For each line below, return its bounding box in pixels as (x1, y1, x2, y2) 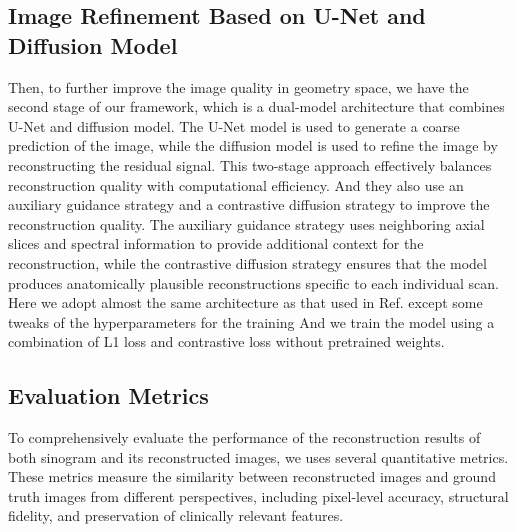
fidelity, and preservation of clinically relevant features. (8, 505, 344, 526)
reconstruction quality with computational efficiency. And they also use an (8, 174, 464, 195)
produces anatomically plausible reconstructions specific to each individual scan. (8, 272, 499, 293)
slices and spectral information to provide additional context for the (8, 233, 424, 254)
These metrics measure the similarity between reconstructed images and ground (8, 466, 496, 487)
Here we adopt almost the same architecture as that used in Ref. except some (8, 292, 483, 313)
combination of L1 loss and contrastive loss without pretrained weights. (8, 331, 445, 352)
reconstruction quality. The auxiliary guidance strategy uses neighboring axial (8, 213, 485, 234)
